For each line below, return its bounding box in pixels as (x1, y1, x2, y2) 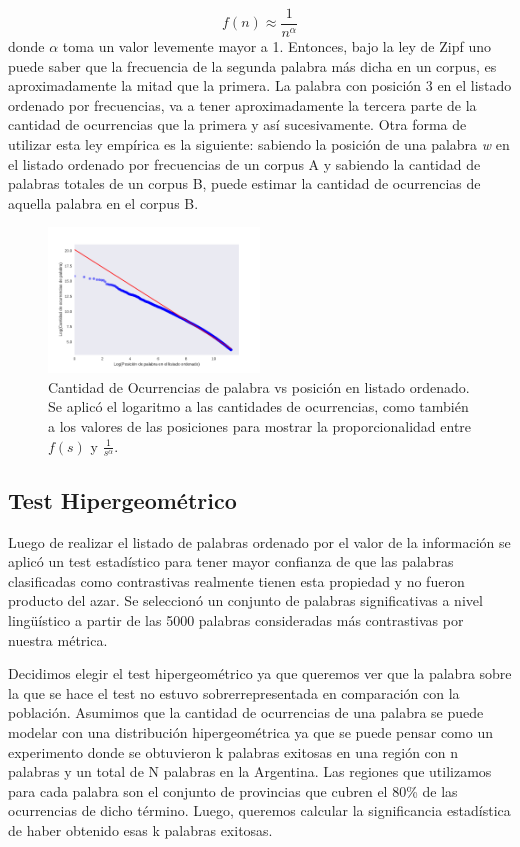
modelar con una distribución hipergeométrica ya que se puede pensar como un (8, 721, 493, 742)
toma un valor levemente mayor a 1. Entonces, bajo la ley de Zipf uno (62, 36, 491, 57)
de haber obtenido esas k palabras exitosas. (8, 819, 273, 840)
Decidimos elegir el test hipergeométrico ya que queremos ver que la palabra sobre (8, 663, 512, 684)
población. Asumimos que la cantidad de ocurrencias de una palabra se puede (8, 702, 484, 723)
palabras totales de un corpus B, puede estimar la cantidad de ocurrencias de (8, 173, 481, 194)
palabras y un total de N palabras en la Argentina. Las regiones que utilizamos (8, 761, 492, 782)
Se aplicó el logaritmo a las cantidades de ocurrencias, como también (48, 396, 469, 417)
